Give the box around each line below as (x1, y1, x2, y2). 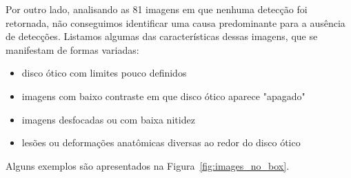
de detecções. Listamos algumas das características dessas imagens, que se (6, 29, 318, 43)
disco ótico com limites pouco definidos (21, 66, 187, 80)
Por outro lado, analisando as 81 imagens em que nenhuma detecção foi (6, 2, 308, 16)
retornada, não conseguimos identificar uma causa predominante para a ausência (6, 15, 345, 30)
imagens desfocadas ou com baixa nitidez (21, 112, 195, 126)
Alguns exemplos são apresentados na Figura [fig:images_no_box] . (6, 158, 290, 172)
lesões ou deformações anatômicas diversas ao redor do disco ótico (21, 135, 301, 150)
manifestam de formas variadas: (6, 42, 139, 57)
